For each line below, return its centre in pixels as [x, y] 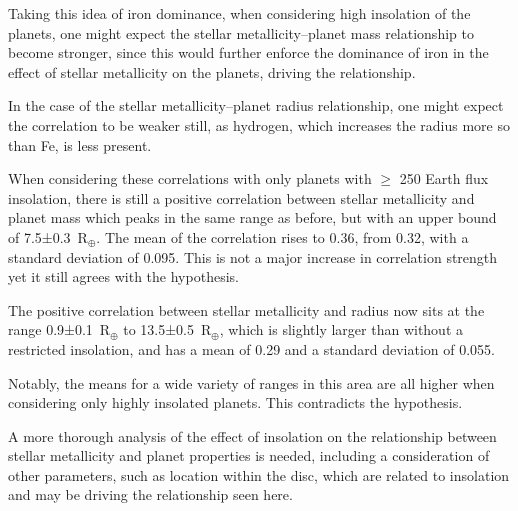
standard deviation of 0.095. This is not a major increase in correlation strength [253, 256]
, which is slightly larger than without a [341, 329]
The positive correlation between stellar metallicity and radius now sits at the [246, 309]
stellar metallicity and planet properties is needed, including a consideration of [249, 455]
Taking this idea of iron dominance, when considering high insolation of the [239, 13]
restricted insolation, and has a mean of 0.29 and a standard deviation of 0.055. [251, 348]
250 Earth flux [444, 178]
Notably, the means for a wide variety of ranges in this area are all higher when [251, 382]
